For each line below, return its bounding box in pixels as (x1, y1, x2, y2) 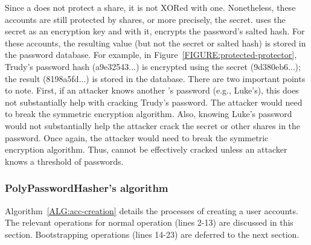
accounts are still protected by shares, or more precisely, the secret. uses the (5, 13, 286, 25)
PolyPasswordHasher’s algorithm (5, 180, 168, 196)
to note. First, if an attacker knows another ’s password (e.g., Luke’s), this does (5, 84, 299, 97)
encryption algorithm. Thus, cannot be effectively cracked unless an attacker (5, 143, 287, 156)
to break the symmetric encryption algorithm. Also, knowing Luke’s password (5, 107, 292, 120)
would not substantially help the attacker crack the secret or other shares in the (5, 119, 301, 132)
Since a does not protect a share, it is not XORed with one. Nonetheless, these (5, 1, 296, 13)
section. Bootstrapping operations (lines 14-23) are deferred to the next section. (5, 227, 300, 240)
